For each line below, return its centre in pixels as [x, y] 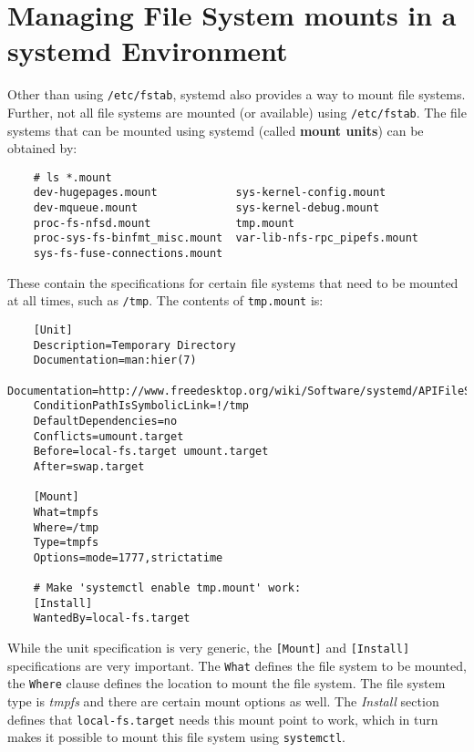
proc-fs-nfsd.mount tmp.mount [164, 223]
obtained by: [42, 148]
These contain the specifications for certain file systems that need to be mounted [233, 282]
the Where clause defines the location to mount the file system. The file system [227, 683]
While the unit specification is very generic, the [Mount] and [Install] [209, 648]
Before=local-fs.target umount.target [151, 452]
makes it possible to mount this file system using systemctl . [177, 737]
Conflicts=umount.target [108, 436]
